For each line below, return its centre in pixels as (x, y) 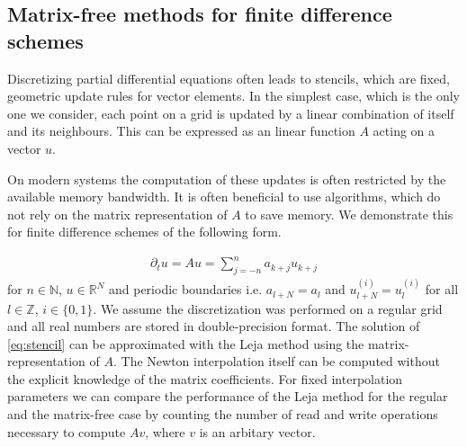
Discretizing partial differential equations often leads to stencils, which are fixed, (229, 78)
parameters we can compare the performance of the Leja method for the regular (228, 396)
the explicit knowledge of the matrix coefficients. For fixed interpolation (205, 378)
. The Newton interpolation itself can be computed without (277, 361)
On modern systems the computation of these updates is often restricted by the (227, 179)
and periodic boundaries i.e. (185, 289)
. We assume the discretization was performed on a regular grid (268, 308)
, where (165, 431)
